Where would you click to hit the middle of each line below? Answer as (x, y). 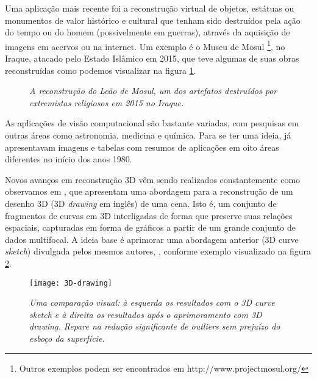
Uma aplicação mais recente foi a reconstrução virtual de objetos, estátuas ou (150, 8)
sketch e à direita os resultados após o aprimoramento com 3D (146, 314)
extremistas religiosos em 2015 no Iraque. (107, 102)
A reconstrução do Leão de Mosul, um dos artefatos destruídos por (153, 91)
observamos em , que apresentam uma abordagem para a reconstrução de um (149, 191)
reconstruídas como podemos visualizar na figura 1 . (101, 70)
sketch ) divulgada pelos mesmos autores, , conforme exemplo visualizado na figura (158, 251)
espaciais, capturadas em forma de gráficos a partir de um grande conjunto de (150, 227)
